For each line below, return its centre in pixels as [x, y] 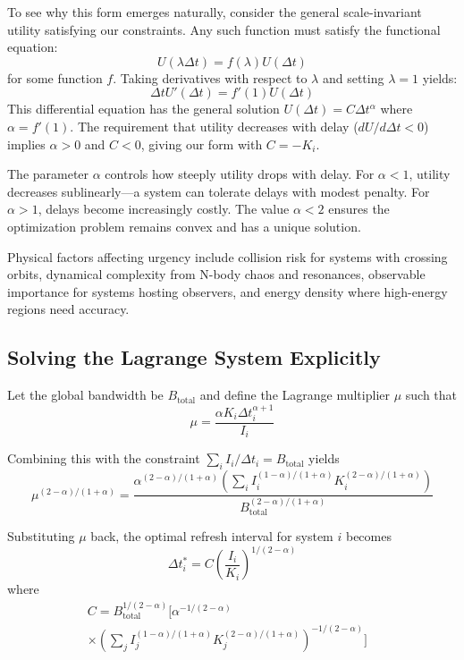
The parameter [48, 174]
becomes [368, 536]
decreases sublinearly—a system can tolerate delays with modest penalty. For [219, 191]
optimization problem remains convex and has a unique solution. [184, 226]
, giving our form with [202, 144]
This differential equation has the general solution [143, 109]
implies [26, 144]
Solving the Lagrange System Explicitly [194, 357]
